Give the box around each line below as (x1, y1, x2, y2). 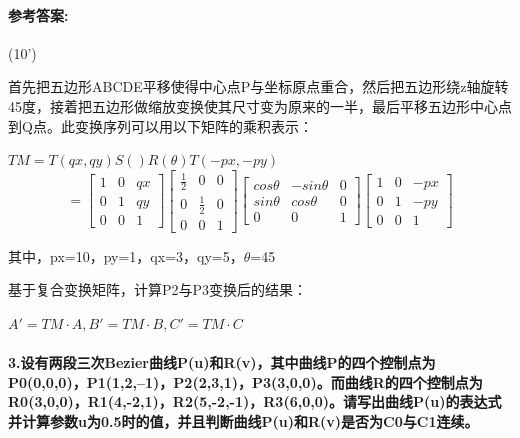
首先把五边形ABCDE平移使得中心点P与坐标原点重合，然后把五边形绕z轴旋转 (8, 76, 509, 97)
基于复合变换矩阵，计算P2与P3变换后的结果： (8, 279, 308, 300)
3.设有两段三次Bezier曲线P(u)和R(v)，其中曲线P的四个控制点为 (8, 351, 436, 372)
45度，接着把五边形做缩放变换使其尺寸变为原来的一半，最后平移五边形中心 (8, 95, 498, 116)
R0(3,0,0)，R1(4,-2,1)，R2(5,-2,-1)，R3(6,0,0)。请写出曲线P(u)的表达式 (8, 391, 502, 412)
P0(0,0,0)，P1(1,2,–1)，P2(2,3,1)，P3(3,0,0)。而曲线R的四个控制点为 (8, 371, 483, 392)
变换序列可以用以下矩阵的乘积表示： (74, 115, 313, 136)
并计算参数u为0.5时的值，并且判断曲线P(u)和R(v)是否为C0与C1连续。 (8, 410, 479, 431)
